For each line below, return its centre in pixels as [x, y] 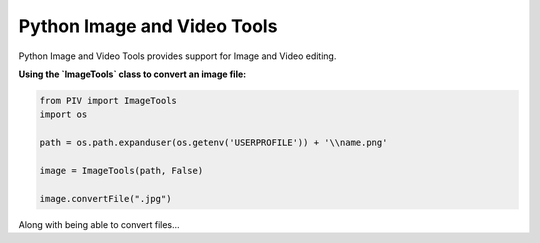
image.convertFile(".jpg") [105, 198]
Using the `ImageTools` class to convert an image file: [132, 74]
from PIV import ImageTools [108, 100]
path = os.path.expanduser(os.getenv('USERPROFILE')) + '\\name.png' [213, 143]
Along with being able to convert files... [99, 224]
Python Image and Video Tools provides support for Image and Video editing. [177, 56]
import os [63, 114]
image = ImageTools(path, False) [121, 170]
